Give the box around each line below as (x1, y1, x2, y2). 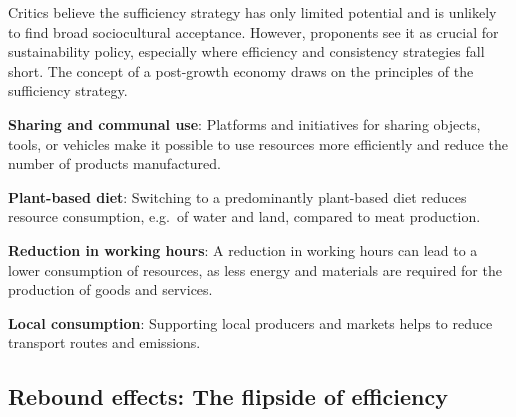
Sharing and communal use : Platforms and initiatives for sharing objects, (8, 113, 481, 134)
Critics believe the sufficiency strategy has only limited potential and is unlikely (8, 2, 497, 22)
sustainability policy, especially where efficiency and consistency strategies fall (8, 41, 485, 62)
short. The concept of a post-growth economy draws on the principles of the (8, 60, 474, 81)
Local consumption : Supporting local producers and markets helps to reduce (8, 312, 493, 333)
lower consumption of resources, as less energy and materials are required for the (8, 259, 502, 280)
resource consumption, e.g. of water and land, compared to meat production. (8, 206, 481, 227)
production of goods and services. (8, 279, 213, 300)
